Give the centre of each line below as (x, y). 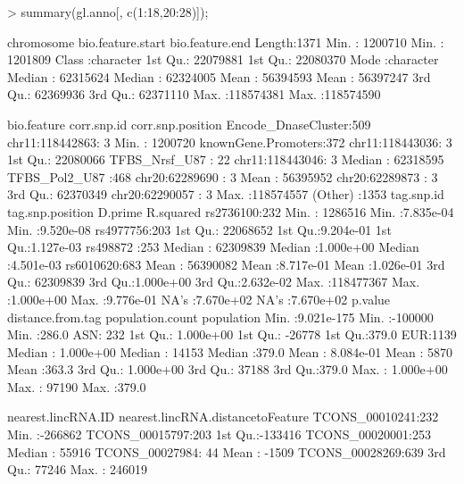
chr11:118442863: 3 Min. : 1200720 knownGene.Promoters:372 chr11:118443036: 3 (230, 142)
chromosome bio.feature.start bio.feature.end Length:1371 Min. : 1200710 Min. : (226, 42)
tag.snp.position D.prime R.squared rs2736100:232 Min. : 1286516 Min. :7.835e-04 (231, 211)
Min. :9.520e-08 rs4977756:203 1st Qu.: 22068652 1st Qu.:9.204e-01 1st (199, 229)
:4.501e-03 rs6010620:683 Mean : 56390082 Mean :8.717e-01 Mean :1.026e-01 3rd (226, 264)
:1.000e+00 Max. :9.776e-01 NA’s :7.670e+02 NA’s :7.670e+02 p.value (199, 299)
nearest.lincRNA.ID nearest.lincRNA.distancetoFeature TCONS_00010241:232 (223, 417)
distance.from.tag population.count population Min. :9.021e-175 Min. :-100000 (220, 317)
